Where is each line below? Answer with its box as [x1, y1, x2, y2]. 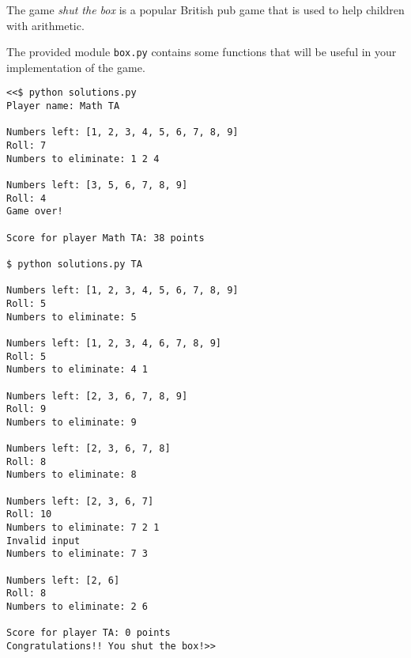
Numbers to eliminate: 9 [6, 416, 137, 428]
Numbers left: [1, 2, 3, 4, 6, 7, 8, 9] [6, 337, 222, 349]
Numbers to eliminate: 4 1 [6, 364, 148, 376]
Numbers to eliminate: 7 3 [6, 548, 148, 560]
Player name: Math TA [6, 100, 120, 112]
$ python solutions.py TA [6, 258, 142, 270]
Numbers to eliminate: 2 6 [6, 601, 148, 613]
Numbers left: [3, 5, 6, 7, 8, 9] [6, 180, 188, 191]
